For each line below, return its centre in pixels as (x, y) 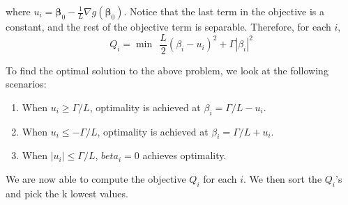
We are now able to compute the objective (96, 179)
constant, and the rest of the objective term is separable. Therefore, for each (168, 26)
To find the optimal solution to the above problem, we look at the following (167, 70)
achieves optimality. (184, 155)
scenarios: (26, 84)
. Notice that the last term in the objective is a (224, 11)
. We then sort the (282, 179)
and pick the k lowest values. (67, 193)
